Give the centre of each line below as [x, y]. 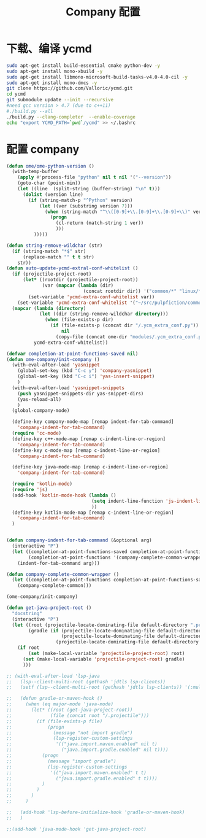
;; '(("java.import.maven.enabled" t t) [77, 773]
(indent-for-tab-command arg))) [59, 563]
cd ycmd [16, 94]
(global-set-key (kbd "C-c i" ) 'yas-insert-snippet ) [86, 377]
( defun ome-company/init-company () [53, 359]
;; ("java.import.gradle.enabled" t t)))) [82, 778]
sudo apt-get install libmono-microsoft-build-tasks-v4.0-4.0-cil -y [97, 77]
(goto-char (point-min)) [49, 183]
